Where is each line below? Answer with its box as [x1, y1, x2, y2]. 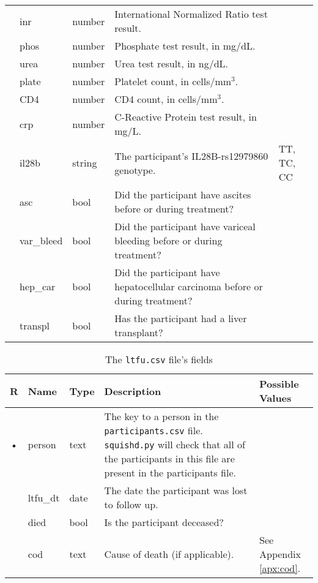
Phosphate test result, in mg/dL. [114, 39, 256, 53]
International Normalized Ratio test [114, 7, 268, 21]
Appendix [259, 547, 301, 561]
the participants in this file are [104, 451, 235, 465]
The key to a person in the [104, 409, 219, 423]
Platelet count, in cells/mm [114, 74, 232, 88]
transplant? [114, 325, 163, 339]
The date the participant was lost [104, 483, 248, 497]
